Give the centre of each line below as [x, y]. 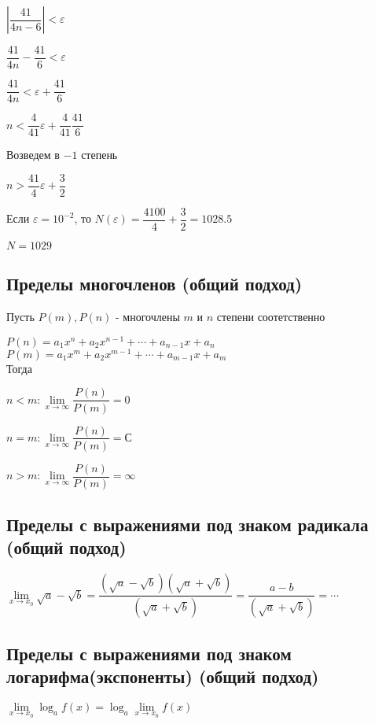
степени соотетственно [271, 317]
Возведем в [33, 155]
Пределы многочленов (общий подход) [154, 284]
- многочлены [148, 317]
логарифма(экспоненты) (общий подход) [163, 676]
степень [99, 155]
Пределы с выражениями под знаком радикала [187, 525]
